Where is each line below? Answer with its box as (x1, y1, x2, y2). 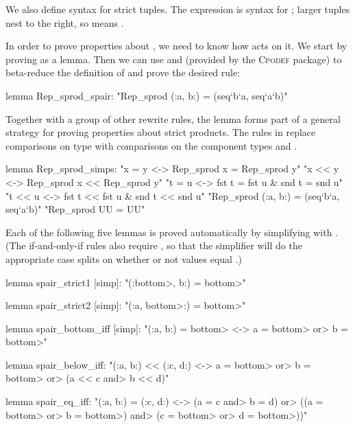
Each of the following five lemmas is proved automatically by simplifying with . (5, 224, 339, 239)
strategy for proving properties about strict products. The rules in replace (5, 125, 316, 139)
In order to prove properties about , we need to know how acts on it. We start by (5, 38, 347, 53)
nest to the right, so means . (5, 15, 124, 30)
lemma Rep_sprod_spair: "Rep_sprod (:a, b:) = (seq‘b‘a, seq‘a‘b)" (5, 88, 288, 102)
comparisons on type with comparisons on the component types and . (5, 138, 297, 152)
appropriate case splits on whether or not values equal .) (5, 251, 243, 266)
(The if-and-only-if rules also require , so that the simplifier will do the (5, 238, 302, 253)
